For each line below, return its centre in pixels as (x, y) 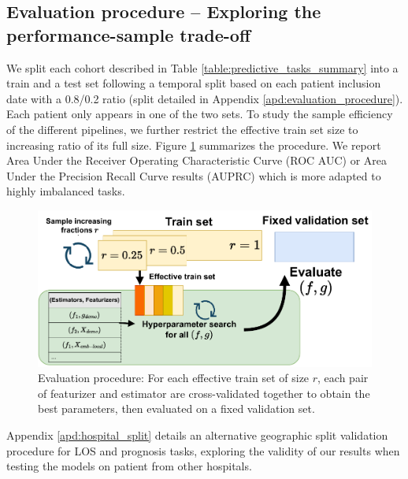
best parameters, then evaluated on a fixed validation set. (176, 408)
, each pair (343, 378)
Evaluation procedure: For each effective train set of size (174, 378)
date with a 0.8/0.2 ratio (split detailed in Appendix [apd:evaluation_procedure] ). (205, 98)
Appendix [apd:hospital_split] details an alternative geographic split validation (197, 435)
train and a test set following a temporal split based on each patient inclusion (194, 83)
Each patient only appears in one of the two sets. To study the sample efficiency (200, 114)
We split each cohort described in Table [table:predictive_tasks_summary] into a (202, 67)
